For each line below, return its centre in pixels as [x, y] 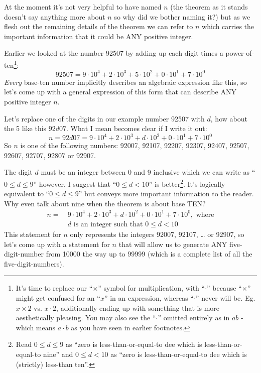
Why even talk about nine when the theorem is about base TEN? [105, 203]
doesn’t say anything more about [55, 16]
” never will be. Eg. [225, 297]
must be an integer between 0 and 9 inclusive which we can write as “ [148, 172]
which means [36, 327]
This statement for [33, 234]
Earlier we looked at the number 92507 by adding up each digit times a [114, 53]
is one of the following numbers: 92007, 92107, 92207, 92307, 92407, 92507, [135, 145]
